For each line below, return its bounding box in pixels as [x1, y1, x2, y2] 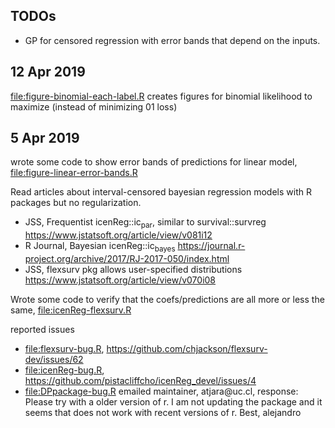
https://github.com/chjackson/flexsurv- [106, 343, 268, 355]
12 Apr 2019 [10, 64, 86, 81]
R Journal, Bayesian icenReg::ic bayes [24, 240, 176, 254]
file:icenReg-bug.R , [24, 364, 105, 376]
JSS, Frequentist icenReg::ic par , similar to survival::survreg [24, 216, 267, 231]
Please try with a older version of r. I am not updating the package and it [24, 396, 323, 408]
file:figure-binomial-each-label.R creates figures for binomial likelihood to [10, 90, 313, 102]
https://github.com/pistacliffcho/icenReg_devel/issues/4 [24, 375, 257, 387]
